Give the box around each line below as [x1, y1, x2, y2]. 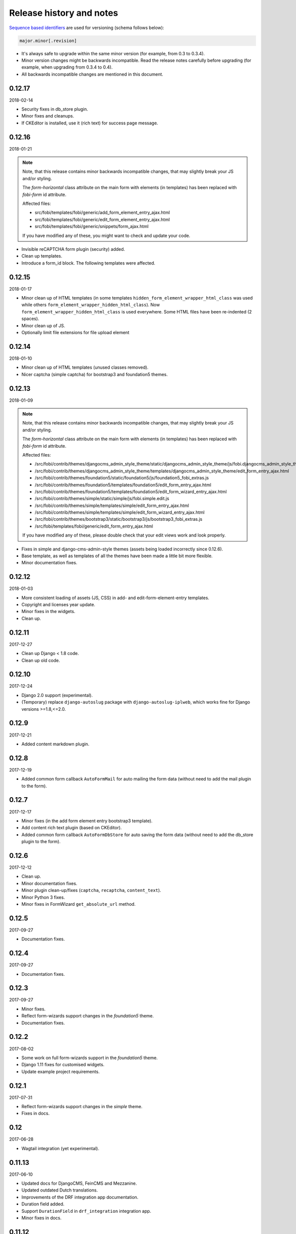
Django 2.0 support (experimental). [21, 692, 93, 698]
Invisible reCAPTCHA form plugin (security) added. [21, 246, 125, 252]
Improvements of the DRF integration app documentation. [21, 1194, 139, 1200]
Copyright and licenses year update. [21, 602, 96, 608]
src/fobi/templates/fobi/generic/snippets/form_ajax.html [35, 224, 149, 230]
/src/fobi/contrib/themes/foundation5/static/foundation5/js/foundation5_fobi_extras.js [35, 475, 209, 481]
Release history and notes [9, 7, 118, 18]
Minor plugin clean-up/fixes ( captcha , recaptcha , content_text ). [21, 887, 161, 893]
